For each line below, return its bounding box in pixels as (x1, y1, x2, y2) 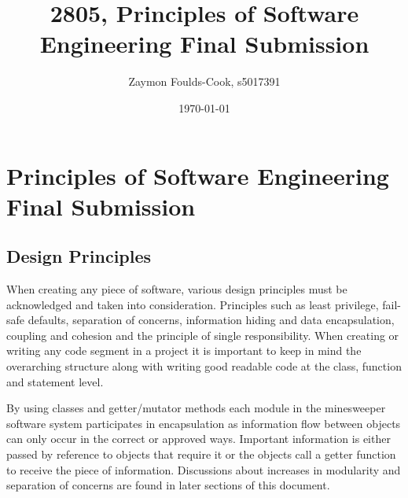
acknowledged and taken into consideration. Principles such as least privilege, (6, 296, 379, 312)
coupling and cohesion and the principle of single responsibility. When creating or (6, 326, 399, 343)
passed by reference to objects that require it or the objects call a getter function (6, 446, 396, 463)
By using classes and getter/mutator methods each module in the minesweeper (6, 400, 386, 416)
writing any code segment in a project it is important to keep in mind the (6, 342, 362, 359)
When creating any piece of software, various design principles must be (6, 281, 347, 297)
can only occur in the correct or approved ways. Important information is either (6, 430, 391, 447)
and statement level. (6, 373, 104, 389)
